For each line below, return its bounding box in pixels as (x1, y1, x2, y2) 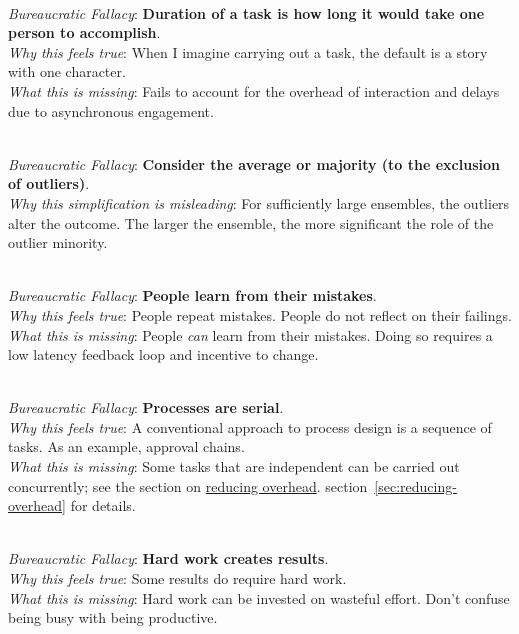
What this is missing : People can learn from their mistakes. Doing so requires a (8, 324, 493, 345)
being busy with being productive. (8, 607, 218, 628)
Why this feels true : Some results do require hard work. (8, 568, 347, 589)
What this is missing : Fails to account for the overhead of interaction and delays (8, 80, 500, 101)
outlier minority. (8, 232, 108, 253)
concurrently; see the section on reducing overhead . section (8, 475, 368, 496)
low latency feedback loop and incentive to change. (8, 344, 319, 365)
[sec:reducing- (374, 475, 457, 496)
